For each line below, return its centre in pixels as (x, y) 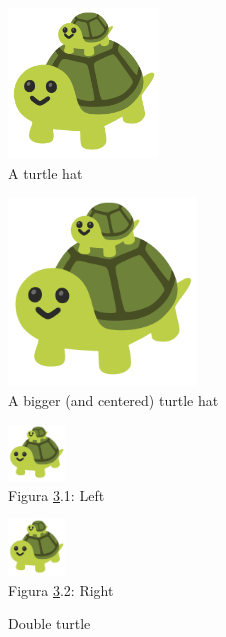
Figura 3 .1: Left (56, 494)
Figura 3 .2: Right (61, 589)
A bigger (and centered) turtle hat (113, 399)
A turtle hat (45, 172)
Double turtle (49, 623)
